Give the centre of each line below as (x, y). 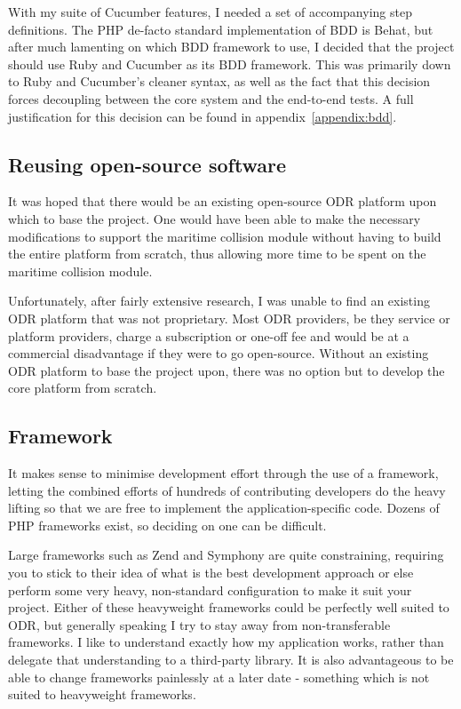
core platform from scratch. (83, 388)
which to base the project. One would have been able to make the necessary (215, 218)
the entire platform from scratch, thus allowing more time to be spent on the (217, 254)
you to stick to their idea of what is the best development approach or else (211, 573)
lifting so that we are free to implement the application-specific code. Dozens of (224, 508)
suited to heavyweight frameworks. (102, 694)
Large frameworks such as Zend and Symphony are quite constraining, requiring (226, 555)
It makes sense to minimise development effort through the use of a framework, (223, 473)
